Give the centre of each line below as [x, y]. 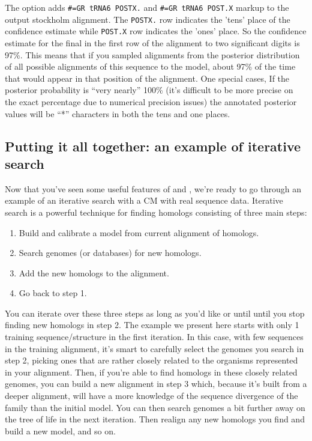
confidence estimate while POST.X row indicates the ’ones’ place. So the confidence [156, 31]
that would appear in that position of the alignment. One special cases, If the [147, 78]
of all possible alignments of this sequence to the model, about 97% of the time [150, 66]
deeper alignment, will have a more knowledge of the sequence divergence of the [151, 396]
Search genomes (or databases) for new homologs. [110, 253]
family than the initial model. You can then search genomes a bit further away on [155, 407]
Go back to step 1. [53, 293]
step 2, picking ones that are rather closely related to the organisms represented [151, 360]
